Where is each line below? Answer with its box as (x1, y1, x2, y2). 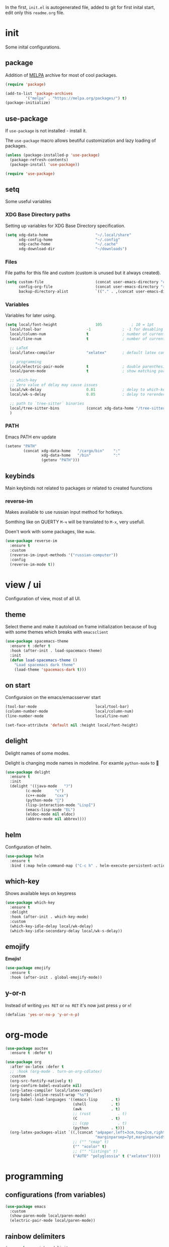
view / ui (5, 579, 41, 590)
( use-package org (5, 1060, 42, 1065)
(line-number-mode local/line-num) (5, 713, 129, 719)
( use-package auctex (5, 1045, 49, 1051)
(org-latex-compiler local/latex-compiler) (10, 1088, 102, 1093)
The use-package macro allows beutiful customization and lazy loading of (5, 137, 156, 143)
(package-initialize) (5, 101, 51, 106)
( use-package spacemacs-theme (5, 639, 69, 644)
